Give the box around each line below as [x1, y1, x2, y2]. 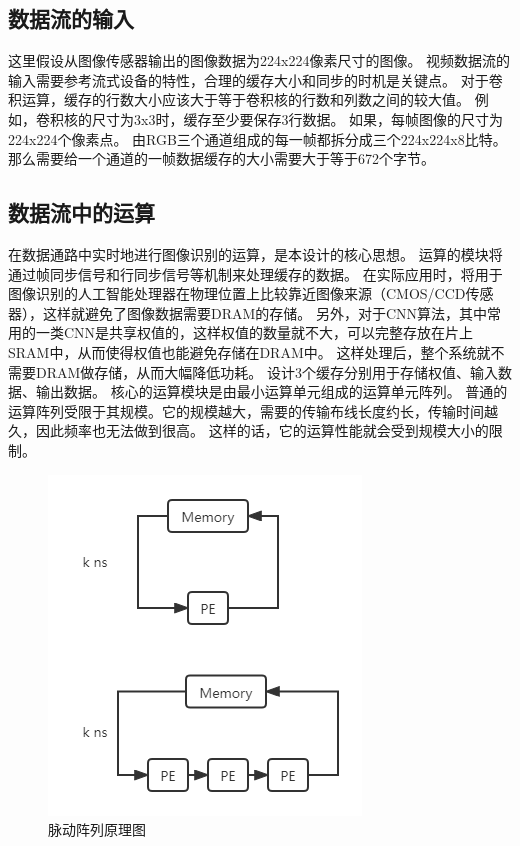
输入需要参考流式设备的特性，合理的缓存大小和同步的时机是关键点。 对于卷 [8, 69, 503, 90]
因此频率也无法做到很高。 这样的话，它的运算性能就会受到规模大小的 [35, 420, 489, 441]
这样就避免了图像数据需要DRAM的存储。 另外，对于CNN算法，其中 [42, 302, 488, 323]
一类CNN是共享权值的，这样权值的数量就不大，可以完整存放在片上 [35, 322, 474, 343]
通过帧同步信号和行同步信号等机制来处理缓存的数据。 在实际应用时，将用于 [8, 263, 503, 284]
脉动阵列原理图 [48, 819, 146, 840]
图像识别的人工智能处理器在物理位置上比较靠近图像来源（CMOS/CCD [8, 283, 466, 304]
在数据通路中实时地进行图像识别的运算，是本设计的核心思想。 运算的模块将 [8, 243, 503, 264]
